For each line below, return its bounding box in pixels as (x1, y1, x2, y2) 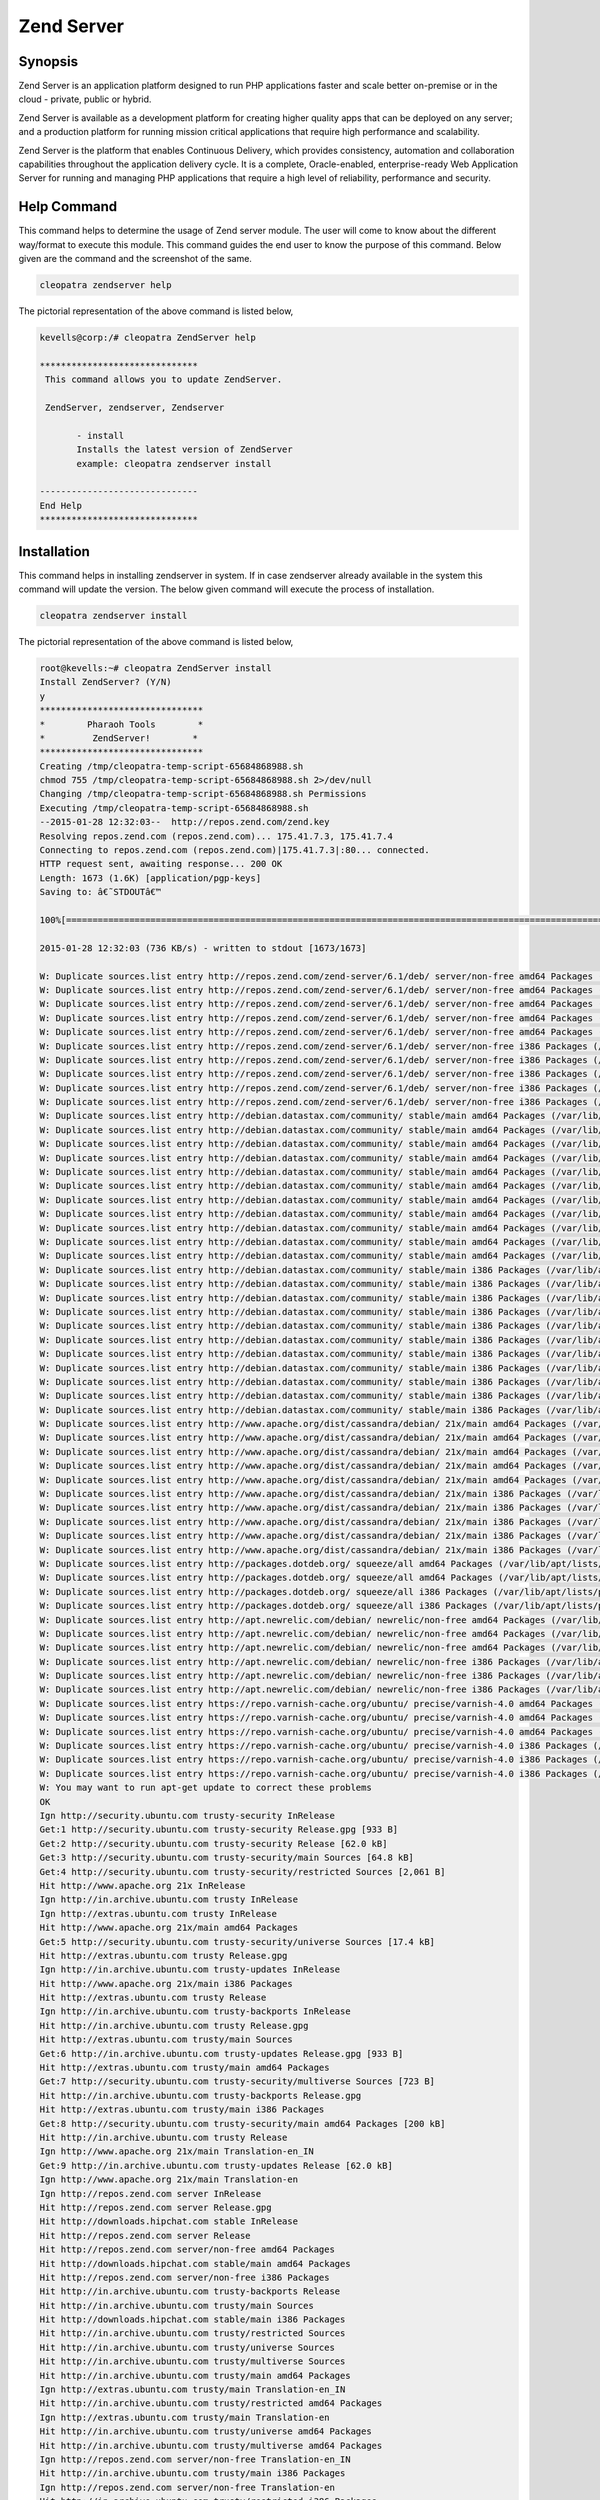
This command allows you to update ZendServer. (45, 374, 283, 385)
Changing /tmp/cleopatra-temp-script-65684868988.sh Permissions (39, 788, 367, 800)
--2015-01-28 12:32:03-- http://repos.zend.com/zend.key (39, 816, 330, 828)
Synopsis (18, 53, 79, 70)
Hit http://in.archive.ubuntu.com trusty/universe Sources (39, 2341, 335, 2353)
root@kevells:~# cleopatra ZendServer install (39, 662, 272, 674)
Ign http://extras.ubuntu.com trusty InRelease (39, 1908, 277, 1919)
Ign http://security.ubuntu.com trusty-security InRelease (39, 1810, 335, 1821)
